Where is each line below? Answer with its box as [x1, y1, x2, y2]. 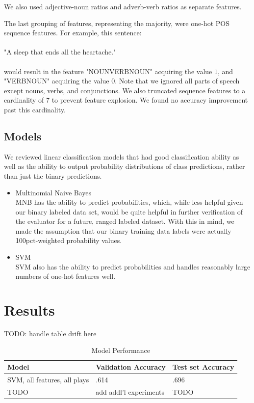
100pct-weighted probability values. [15, 235, 122, 245]
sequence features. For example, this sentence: [4, 27, 142, 38]
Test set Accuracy [172, 362, 234, 372]
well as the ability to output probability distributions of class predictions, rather [4, 161, 245, 171]
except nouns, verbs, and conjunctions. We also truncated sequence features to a [4, 85, 246, 95]
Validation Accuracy [96, 362, 166, 372]
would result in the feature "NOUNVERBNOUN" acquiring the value [4, 66, 212, 76]
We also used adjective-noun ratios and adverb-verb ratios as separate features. [4, 1, 242, 11]
